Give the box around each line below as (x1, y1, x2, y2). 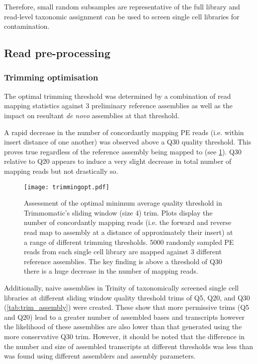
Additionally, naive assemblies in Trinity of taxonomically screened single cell (4, 282, 239, 292)
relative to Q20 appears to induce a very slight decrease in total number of (4, 156, 232, 166)
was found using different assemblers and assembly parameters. (4, 351, 196, 361)
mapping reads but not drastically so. (4, 165, 118, 176)
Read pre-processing (4, 45, 111, 61)
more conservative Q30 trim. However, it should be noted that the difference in (4, 331, 245, 341)
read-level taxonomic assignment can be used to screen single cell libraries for (4, 11, 240, 21)
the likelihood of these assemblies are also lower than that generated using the (4, 321, 242, 332)
